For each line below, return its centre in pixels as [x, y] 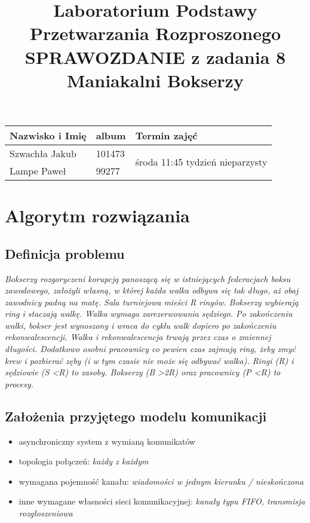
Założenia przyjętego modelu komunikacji [136, 416]
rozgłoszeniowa [46, 513]
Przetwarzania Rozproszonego [155, 33]
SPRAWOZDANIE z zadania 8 [155, 56]
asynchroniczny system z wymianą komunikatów [107, 441]
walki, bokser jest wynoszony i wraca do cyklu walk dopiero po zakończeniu [141, 325]
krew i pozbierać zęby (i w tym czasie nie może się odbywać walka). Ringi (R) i [149, 360]
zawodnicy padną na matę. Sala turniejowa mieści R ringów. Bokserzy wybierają [152, 302]
